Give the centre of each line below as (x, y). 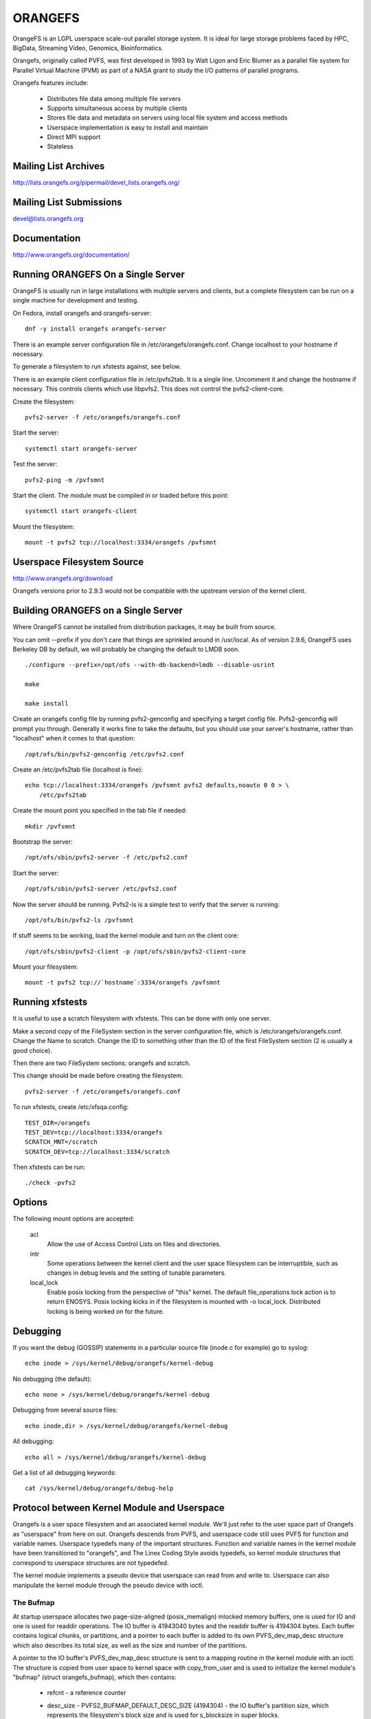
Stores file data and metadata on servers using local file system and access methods (167, 118)
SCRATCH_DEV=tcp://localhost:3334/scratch (98, 1151)
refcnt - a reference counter (87, 1693)
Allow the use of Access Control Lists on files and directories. (134, 1244)
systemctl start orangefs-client (81, 511)
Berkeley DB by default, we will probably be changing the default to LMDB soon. (126, 649)
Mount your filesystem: (45, 967)
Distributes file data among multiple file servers (114, 98)
